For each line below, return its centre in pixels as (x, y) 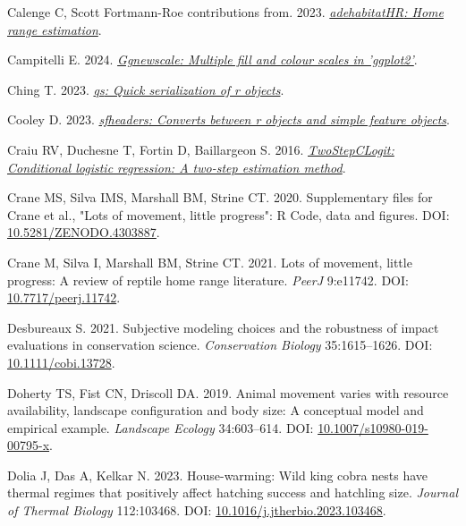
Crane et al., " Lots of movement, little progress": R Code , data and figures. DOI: (229, 214)
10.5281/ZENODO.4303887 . (84, 232)
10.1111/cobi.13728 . (61, 362)
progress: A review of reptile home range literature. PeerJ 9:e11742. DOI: (208, 280)
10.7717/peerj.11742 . (64, 297)
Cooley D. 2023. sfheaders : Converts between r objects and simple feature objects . (229, 119)
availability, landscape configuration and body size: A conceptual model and (216, 410)
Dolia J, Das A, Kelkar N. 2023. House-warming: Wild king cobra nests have (218, 475)
